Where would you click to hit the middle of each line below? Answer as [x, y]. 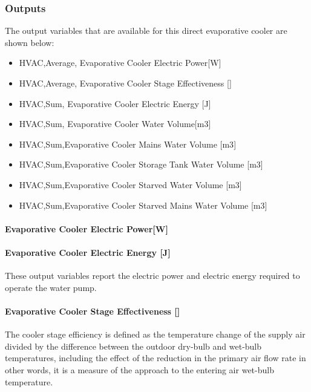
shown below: [30, 42]
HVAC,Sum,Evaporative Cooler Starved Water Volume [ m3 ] [130, 184]
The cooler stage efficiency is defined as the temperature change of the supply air [155, 334]
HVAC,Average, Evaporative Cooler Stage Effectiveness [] [125, 83]
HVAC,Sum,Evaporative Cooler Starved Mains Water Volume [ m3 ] [143, 205]
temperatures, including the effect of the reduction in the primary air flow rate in [155, 358]
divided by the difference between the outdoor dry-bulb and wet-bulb [133, 346]
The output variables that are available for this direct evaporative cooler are [146, 31]
